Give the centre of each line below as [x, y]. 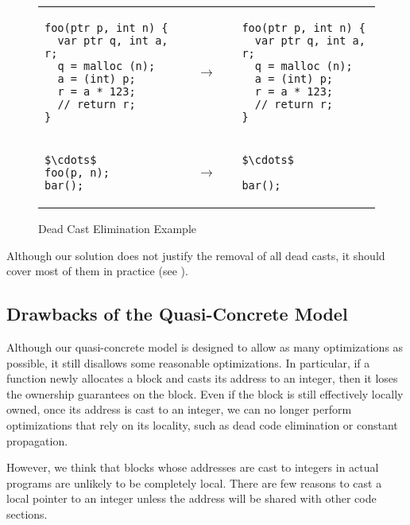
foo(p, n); [77, 173]
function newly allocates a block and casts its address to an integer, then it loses [202, 378]
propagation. [37, 440]
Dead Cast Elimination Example [118, 228]
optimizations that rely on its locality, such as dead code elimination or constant [202, 424]
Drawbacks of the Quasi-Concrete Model [177, 314]
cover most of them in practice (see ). [97, 271]
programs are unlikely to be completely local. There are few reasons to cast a [194, 482]
